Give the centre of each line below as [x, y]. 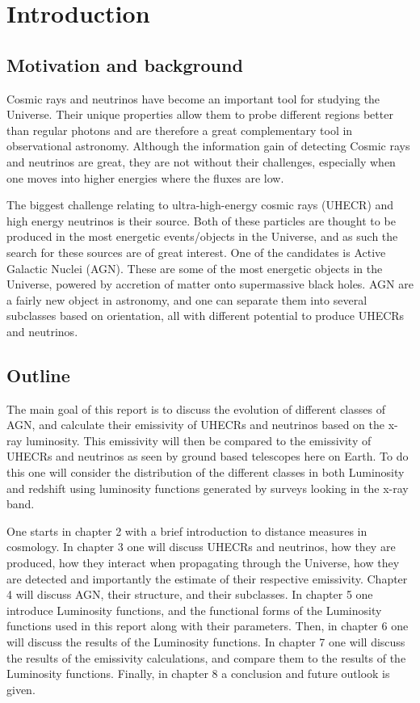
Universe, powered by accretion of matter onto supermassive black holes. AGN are [210, 284]
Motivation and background [125, 64]
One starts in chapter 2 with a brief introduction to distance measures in [187, 530]
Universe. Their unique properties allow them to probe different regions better [200, 114]
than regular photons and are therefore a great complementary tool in [180, 130]
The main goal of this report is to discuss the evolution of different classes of [196, 408]
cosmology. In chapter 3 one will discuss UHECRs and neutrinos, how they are [201, 547]
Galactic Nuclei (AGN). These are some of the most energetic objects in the [195, 268]
